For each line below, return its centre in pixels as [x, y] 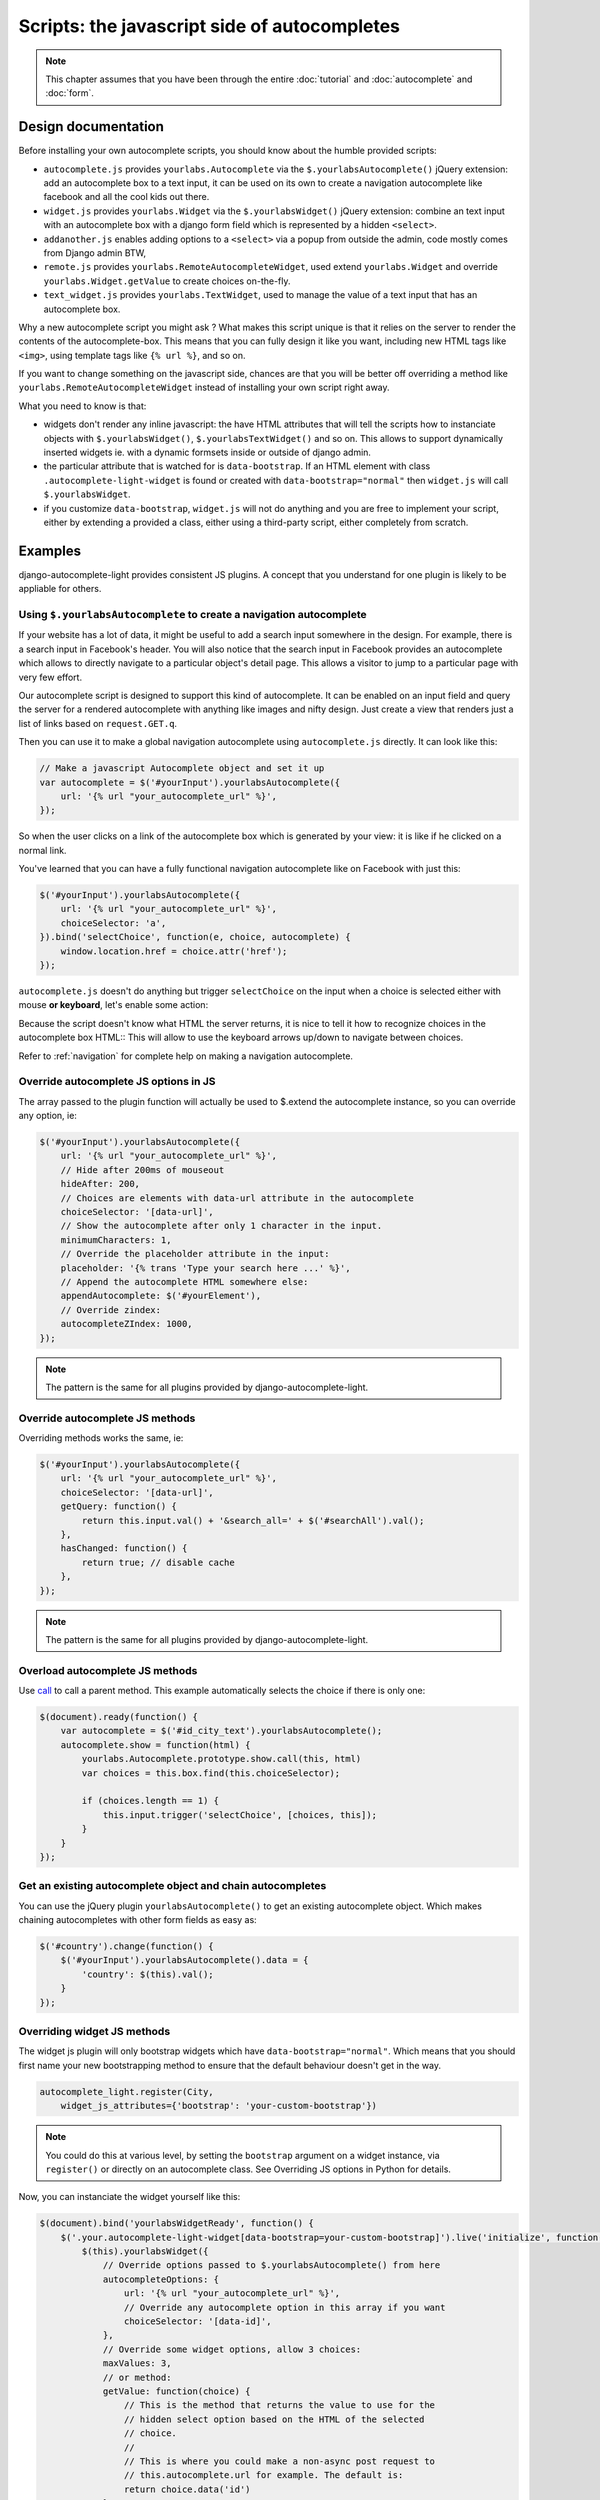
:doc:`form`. [70, 93]
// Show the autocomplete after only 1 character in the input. [221, 1226]
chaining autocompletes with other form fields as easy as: [137, 1920]
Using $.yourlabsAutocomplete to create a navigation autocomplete [192, 615]
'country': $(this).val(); [147, 1974]
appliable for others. [60, 589]
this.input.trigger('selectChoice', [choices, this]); [240, 1814]
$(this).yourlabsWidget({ [145, 2251]
